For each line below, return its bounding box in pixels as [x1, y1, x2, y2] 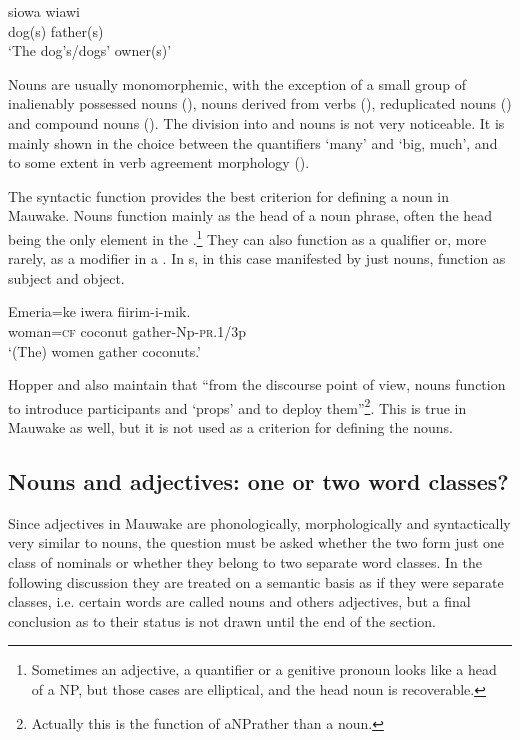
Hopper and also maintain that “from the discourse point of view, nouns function [8, 374, 506, 395]
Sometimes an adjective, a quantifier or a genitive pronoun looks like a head [31, 659, 497, 680]
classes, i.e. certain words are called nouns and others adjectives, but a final [8, 591, 471, 612]
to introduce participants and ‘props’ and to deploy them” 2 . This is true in [8, 394, 467, 418]
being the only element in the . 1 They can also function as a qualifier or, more [8, 225, 487, 249]
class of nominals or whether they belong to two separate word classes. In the [8, 551, 482, 572]
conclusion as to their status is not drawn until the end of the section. [8, 610, 436, 631]
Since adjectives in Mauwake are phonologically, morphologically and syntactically [8, 512, 511, 533]
